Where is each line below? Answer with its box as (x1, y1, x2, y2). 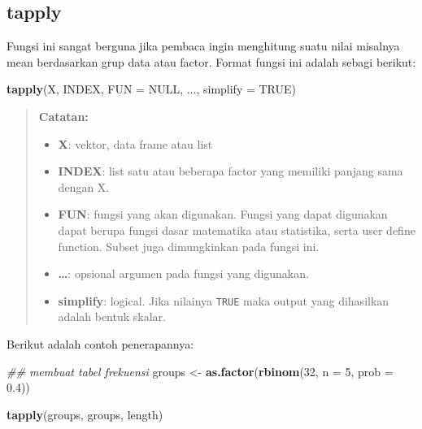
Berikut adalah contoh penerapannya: (7, 335, 194, 352)
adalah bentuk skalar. (58, 308, 166, 325)
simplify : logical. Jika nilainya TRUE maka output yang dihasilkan (58, 292, 389, 309)
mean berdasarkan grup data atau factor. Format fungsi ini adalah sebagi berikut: (7, 53, 416, 70)
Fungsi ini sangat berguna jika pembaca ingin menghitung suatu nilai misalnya (7, 37, 400, 54)
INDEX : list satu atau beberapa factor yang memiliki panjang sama (58, 162, 403, 180)
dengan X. (58, 178, 110, 195)
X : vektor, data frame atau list (58, 135, 213, 152)
